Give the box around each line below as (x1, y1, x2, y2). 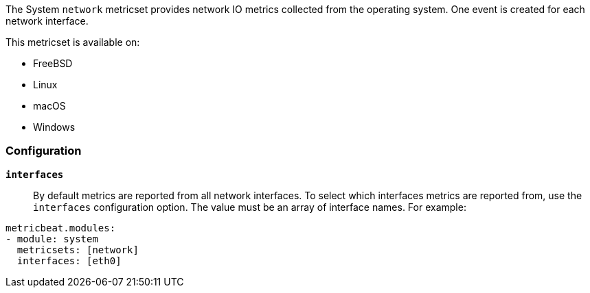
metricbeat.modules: (5, 222, 116, 233)
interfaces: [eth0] (16, 255, 122, 266)
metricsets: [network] (16, 244, 139, 255)
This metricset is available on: (5, 36, 140, 48)
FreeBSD (33, 58, 73, 69)
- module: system (5, 233, 98, 244)
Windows (33, 121, 76, 133)
